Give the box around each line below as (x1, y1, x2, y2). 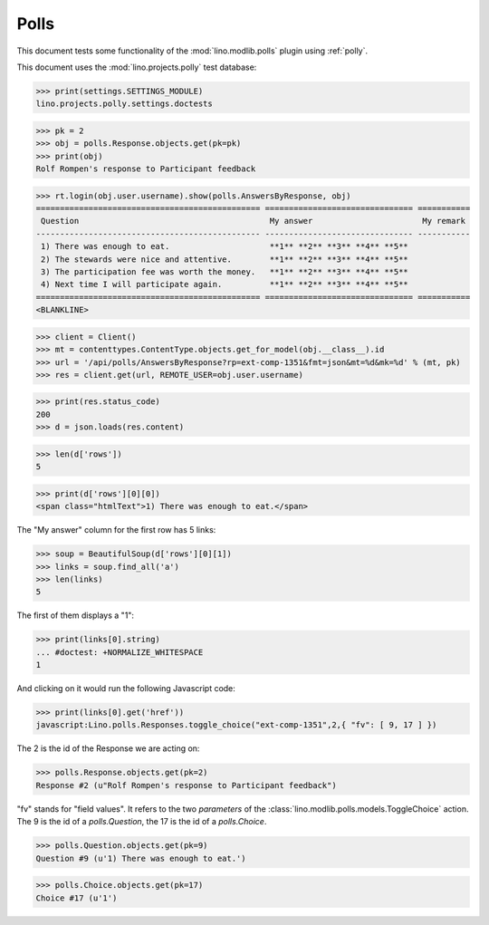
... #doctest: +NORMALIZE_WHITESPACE (35, 647, 204, 657)
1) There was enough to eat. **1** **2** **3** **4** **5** (41, 241, 409, 252)
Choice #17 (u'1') (35, 892, 118, 903)
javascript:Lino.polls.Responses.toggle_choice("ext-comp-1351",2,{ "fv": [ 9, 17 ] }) (35, 720, 437, 730)
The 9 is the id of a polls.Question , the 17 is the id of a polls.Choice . (16, 816, 267, 827)
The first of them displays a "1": (16, 610, 135, 621)
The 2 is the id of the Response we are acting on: (16, 743, 200, 754)
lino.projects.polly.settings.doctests (35, 99, 213, 109)
